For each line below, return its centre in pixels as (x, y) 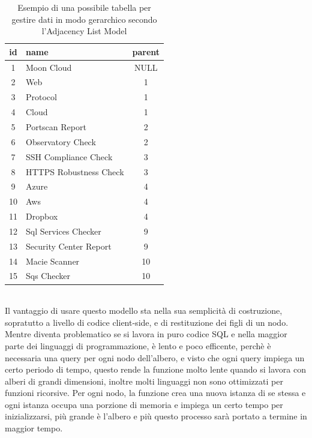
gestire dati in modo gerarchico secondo (84, 19)
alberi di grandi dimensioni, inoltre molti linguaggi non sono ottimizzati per (144, 381)
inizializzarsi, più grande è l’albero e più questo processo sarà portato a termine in (156, 416)
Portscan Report (56, 127)
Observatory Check (61, 141)
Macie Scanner (53, 261)
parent (146, 51)
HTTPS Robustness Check (75, 171)
